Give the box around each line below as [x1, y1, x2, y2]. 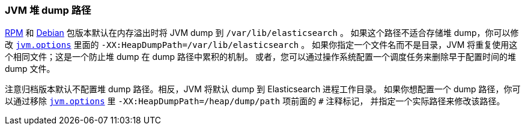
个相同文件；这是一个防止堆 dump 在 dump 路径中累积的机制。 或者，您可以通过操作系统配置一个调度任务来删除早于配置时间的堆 [5, 52, 517, 62]
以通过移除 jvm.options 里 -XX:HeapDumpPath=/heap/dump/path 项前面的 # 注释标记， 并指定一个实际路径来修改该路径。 [5, 96, 505, 107]
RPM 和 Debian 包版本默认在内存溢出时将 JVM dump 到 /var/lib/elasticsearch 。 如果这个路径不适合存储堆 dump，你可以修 [5, 28, 519, 38]
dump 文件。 [5, 64, 55, 74]
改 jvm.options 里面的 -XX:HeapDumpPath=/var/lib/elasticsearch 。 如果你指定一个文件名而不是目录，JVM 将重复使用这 [5, 40, 518, 50]
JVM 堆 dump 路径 [5, 4, 91, 16]
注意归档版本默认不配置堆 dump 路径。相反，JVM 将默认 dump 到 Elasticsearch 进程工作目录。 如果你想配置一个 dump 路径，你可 [5, 84, 521, 95]
